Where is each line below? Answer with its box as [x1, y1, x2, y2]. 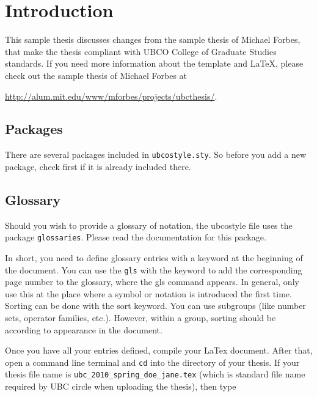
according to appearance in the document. [5, 323, 162, 336]
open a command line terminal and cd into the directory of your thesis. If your [5, 355, 300, 368]
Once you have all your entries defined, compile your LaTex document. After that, [5, 344, 313, 357]
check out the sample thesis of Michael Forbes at [5, 69, 188, 81]
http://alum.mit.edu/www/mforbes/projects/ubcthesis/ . [5, 89, 217, 102]
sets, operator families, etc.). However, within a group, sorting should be [5, 311, 276, 324]
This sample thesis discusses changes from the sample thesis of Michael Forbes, [5, 33, 301, 46]
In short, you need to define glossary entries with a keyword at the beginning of [5, 251, 303, 264]
